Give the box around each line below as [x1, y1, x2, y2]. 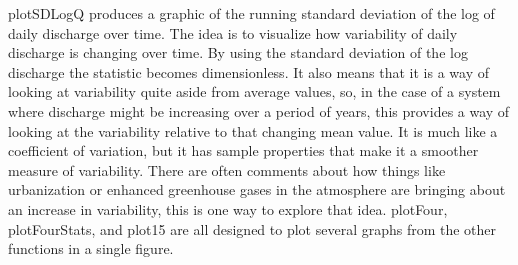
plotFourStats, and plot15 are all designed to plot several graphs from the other [8, 218, 497, 239]
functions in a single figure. [8, 238, 174, 259]
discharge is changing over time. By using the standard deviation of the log [8, 42, 468, 63]
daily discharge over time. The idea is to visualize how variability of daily [8, 22, 458, 43]
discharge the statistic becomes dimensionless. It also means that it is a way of [8, 61, 489, 82]
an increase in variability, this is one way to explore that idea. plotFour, [8, 198, 448, 219]
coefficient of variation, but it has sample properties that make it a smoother [8, 140, 479, 161]
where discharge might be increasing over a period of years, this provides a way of [8, 100, 510, 121]
